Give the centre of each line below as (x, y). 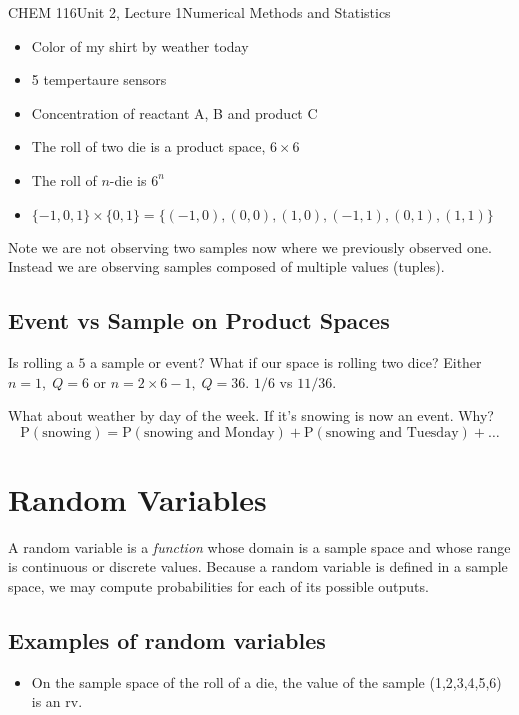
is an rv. (57, 701)
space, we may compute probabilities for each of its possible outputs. (218, 586)
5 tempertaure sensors (99, 79)
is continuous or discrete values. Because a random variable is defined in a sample (258, 566)
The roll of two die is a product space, (148, 146)
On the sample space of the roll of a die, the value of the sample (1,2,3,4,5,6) (266, 681)
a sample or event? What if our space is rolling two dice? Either (286, 361)
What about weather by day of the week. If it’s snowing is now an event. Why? (251, 415)
